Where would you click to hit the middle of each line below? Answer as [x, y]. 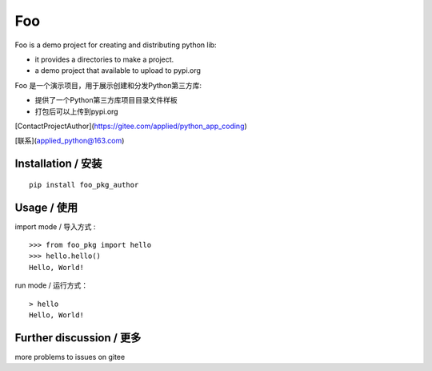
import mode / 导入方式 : [55, 226]
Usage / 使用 [46, 207]
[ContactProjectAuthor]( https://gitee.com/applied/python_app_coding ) [131, 126]
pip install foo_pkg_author [84, 185]
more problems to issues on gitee [70, 357]
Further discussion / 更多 [78, 338]
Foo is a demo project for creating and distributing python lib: [116, 45]
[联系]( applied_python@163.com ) [70, 141]
